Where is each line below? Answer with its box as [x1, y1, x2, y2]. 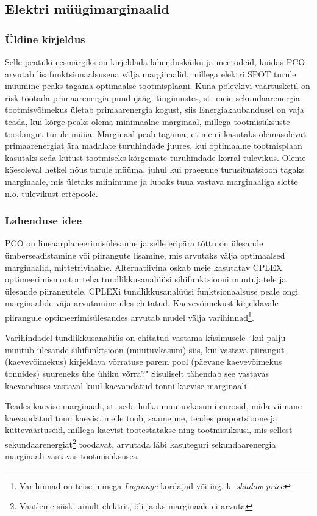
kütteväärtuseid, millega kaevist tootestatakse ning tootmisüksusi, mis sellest [5, 423, 293, 436]
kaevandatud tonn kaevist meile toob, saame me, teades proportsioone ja [5, 411, 277, 424]
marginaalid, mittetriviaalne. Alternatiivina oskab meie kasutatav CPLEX [5, 260, 283, 273]
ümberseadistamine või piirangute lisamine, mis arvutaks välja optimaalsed [5, 248, 285, 261]
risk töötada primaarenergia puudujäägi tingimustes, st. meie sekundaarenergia [5, 91, 301, 104]
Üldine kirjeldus [5, 31, 85, 46]
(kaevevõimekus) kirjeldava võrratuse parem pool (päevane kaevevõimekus [5, 355, 282, 368]
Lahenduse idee [5, 213, 82, 228]
